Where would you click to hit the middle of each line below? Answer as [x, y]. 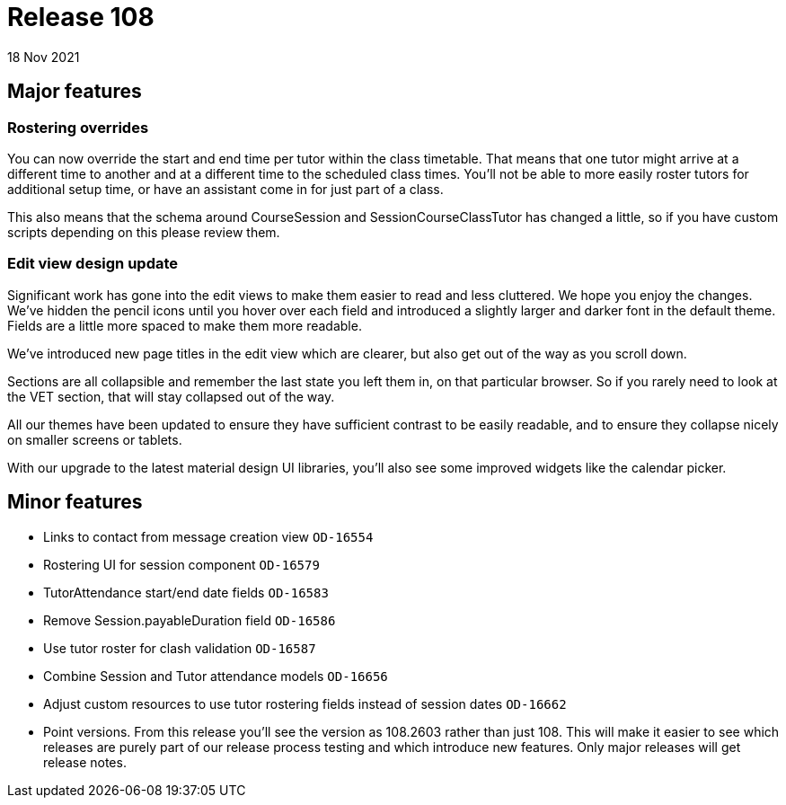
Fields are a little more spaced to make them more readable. [185, 325]
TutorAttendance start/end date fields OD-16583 [186, 592]
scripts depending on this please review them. [144, 232]
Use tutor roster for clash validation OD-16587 [180, 648]
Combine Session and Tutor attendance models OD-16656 [216, 676]
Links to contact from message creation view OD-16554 [208, 536]
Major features [75, 92]
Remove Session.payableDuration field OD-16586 [190, 620]
